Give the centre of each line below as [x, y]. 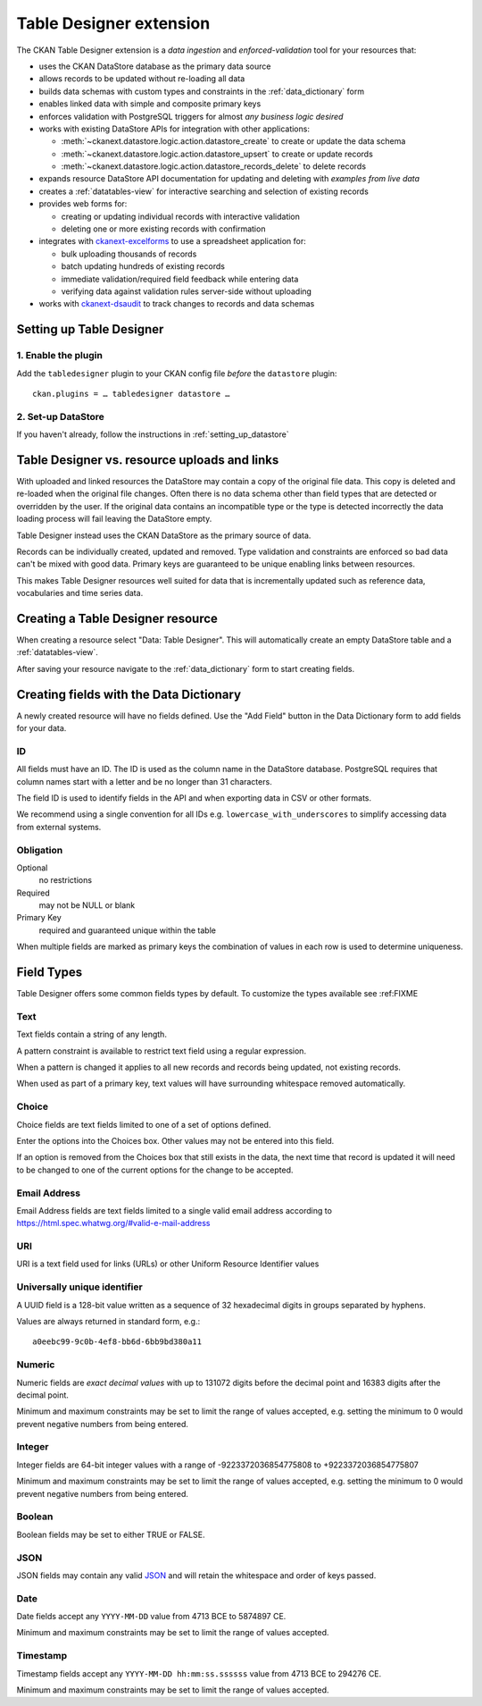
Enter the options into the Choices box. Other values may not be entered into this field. [175, 1141]
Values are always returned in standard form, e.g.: [108, 1321]
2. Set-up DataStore [60, 416]
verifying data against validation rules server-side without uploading [187, 291]
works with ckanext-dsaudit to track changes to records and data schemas [177, 304]
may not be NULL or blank [87, 905]
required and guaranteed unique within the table [127, 930]
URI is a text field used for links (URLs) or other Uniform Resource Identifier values [168, 1264]
